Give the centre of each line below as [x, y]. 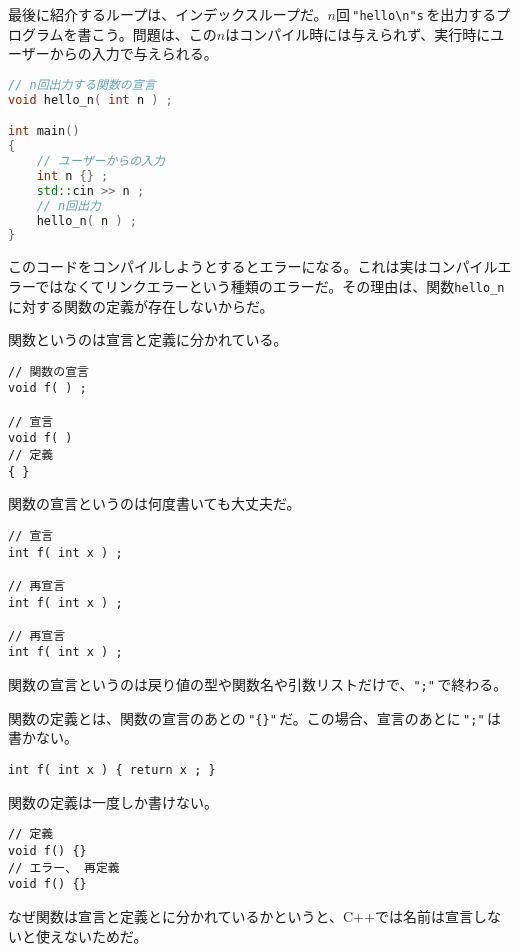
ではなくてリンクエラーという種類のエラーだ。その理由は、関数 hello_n [270, 285]
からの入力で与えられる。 [133, 53]
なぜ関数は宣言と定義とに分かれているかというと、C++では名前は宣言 [240, 915]
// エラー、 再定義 [64, 867]
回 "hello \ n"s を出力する [416, 14]
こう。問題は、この [154, 33]
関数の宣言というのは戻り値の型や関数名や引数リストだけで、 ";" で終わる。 [258, 684]
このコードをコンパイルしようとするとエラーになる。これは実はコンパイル [253, 266]
